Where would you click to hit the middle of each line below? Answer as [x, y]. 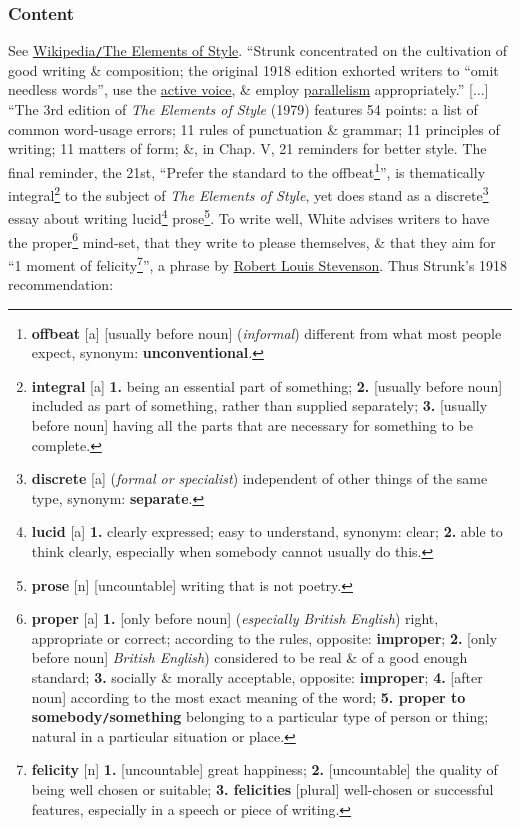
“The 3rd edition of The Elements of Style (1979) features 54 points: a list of [243, 109]
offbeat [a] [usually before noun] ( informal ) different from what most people [266, 332]
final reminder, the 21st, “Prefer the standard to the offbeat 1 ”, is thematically [247, 170]
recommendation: [61, 284]
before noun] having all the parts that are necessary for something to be [252, 425]
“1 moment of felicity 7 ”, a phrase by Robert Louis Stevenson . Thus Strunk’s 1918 [258, 263]
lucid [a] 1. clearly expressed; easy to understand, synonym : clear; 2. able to [267, 531]
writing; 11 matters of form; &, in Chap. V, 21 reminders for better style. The [247, 148]
